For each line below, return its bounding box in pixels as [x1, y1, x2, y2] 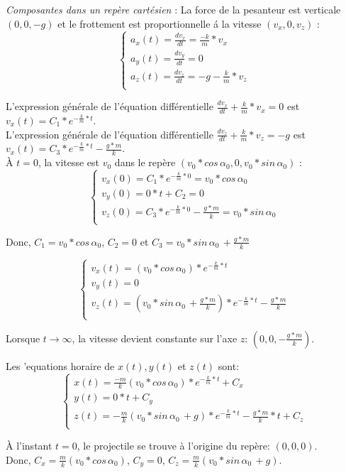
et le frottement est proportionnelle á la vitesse [57, 16, 262, 31]
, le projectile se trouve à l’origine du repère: [77, 438, 270, 453]
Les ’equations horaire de [6, 358, 115, 373]
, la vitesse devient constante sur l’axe [72, 330, 238, 345]
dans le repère [114, 155, 176, 170]
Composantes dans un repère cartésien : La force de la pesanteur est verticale [6, 2, 341, 16]
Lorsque [6, 330, 40, 345]
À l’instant [6, 438, 52, 453]
